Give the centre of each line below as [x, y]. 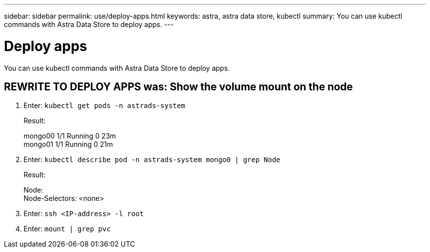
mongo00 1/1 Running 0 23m [70, 136]
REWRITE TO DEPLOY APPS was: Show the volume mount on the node [178, 86]
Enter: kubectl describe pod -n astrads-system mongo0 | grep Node [152, 160]
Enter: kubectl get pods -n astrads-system [105, 106]
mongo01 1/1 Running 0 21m [68, 144]
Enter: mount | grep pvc [67, 229]
